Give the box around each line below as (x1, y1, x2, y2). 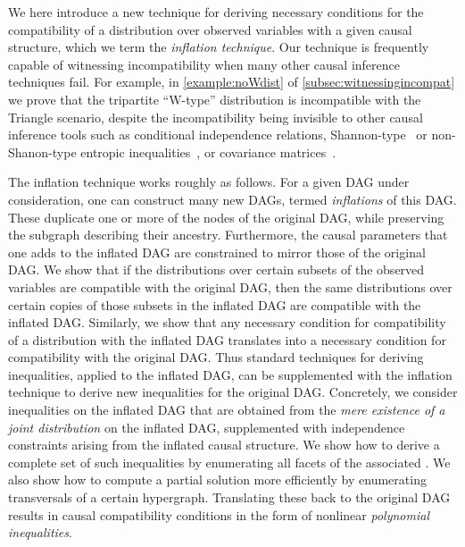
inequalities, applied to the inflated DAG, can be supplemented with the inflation (8, 365, 453, 383)
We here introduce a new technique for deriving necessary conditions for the (8, 3, 424, 21)
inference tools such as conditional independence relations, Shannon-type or (8, 125, 428, 144)
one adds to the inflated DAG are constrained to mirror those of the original (8, 242, 426, 261)
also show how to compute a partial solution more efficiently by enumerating (8, 470, 427, 489)
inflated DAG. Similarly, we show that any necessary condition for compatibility (8, 313, 446, 332)
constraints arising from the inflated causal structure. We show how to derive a (8, 435, 440, 454)
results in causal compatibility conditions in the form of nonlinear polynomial (8, 505, 429, 524)
